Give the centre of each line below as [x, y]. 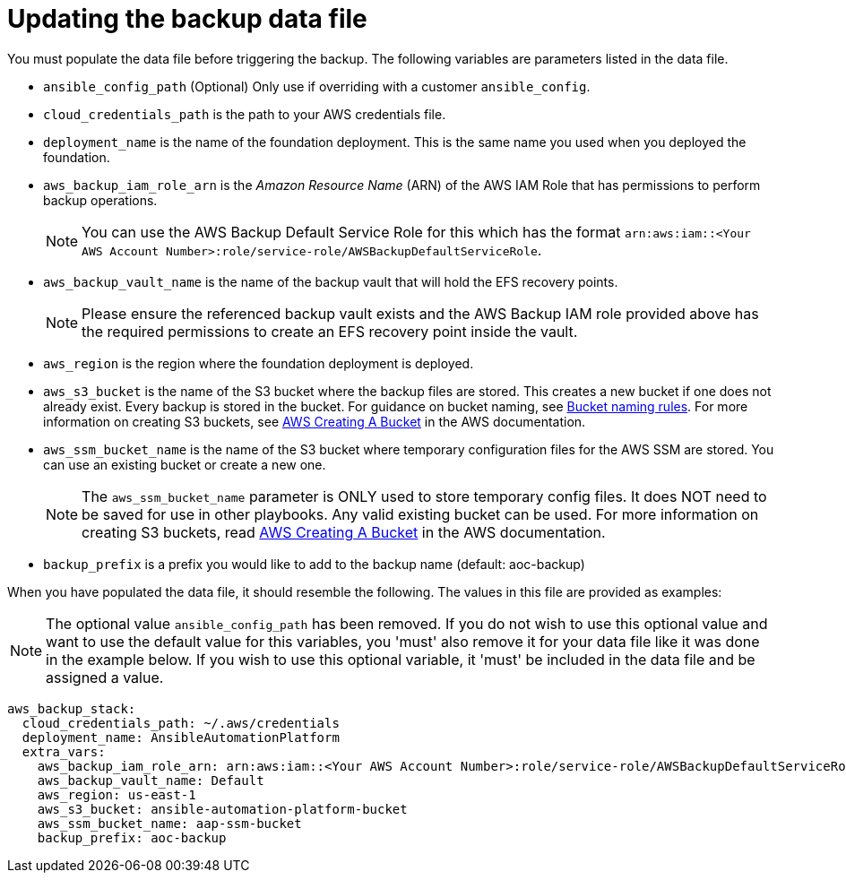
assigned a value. [105, 677]
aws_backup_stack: [72, 708]
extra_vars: [64, 751]
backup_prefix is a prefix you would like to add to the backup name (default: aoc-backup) [314, 564]
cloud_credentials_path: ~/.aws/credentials [181, 723]
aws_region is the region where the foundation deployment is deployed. [259, 363]
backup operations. [100, 200]
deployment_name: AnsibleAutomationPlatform [181, 737]
